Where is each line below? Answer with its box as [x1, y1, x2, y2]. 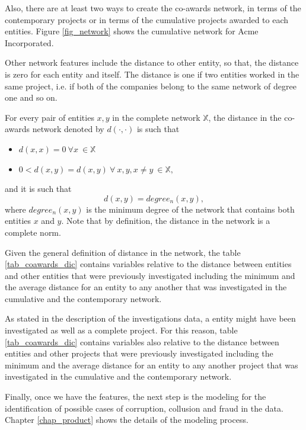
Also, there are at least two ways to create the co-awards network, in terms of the [5, 2, 301, 14]
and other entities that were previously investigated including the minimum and [5, 269, 295, 281]
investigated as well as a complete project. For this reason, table [5, 324, 238, 336]
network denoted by [32, 123, 104, 135]
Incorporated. [5, 36, 54, 49]
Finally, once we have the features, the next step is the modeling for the [5, 390, 266, 403]
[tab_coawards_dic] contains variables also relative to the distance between [5, 335, 279, 348]
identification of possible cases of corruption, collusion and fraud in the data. [5, 402, 283, 414]
